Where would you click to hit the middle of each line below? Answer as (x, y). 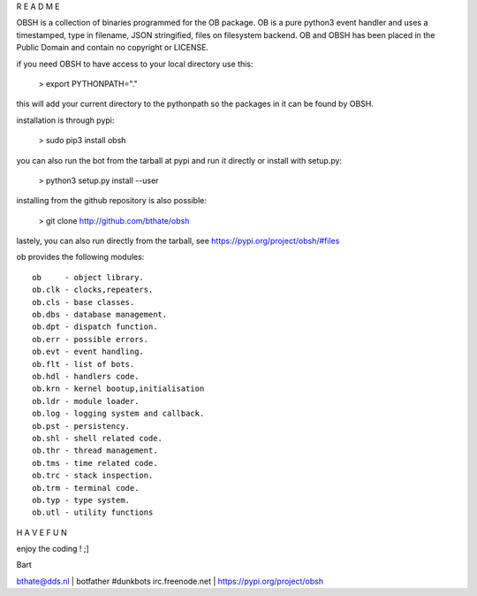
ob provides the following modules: (80, 257)
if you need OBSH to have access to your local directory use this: (135, 64)
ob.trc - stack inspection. (93, 476)
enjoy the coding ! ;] (53, 549)
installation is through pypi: (65, 120)
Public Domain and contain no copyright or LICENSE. (113, 48)
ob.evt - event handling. (88, 352)
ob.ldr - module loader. (86, 401)
